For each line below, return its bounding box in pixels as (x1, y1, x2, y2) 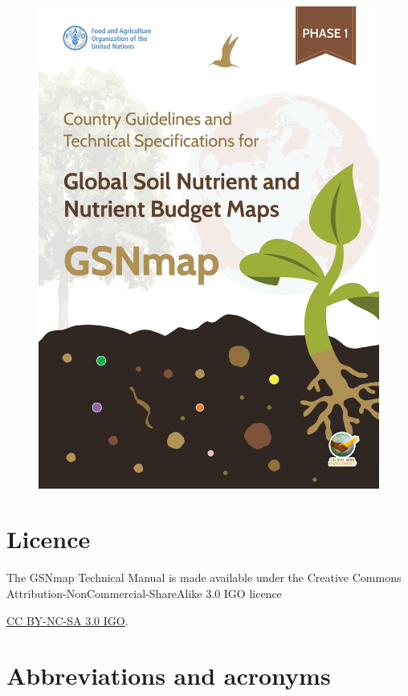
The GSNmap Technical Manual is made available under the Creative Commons (6, 569, 402, 586)
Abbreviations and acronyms (6, 659, 331, 692)
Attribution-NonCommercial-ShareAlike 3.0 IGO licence (6, 585, 282, 601)
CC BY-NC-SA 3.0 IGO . (6, 612, 129, 628)
